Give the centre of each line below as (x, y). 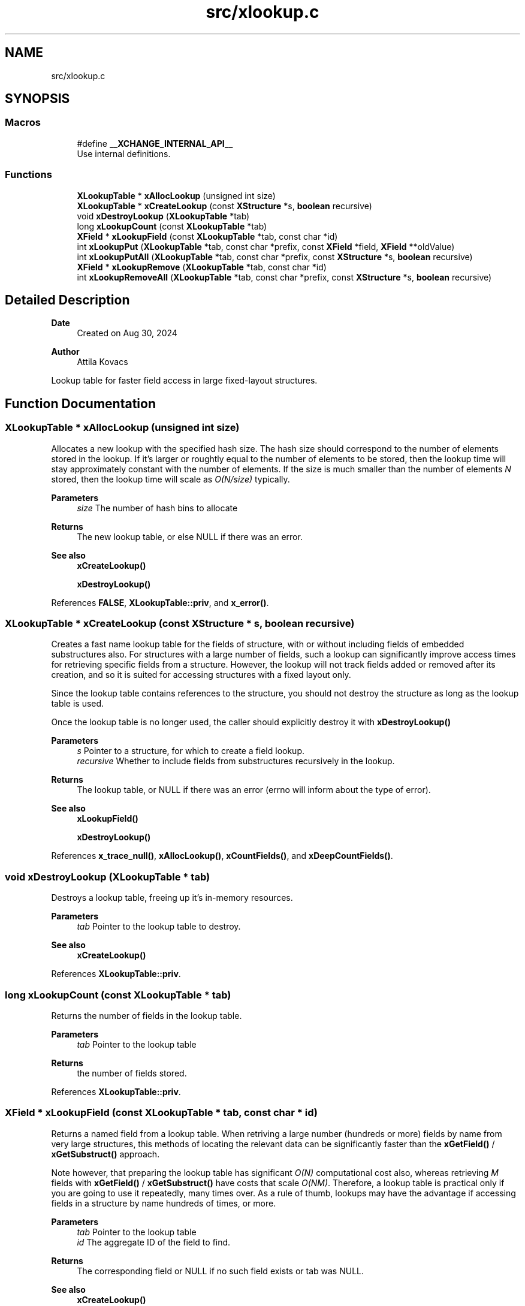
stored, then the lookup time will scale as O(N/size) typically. (171, 479)
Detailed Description (67, 300)
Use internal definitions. (124, 153)
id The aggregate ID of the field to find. (154, 1242)
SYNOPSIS (37, 99)
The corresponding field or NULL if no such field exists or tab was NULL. (221, 1271)
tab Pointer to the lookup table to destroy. (159, 927)
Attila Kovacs (102, 362)
